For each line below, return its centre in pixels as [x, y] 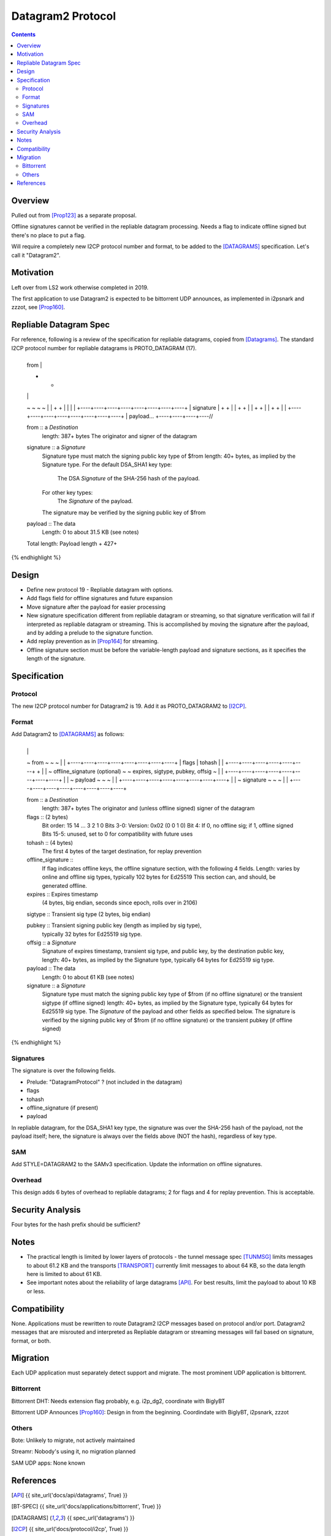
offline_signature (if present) [63, 1107]
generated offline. [64, 885]
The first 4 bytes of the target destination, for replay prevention [122, 852]
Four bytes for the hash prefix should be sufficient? [76, 1224]
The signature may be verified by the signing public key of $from [124, 512]
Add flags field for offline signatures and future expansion [100, 598]
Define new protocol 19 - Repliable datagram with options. [100, 589]
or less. [36, 1291]
